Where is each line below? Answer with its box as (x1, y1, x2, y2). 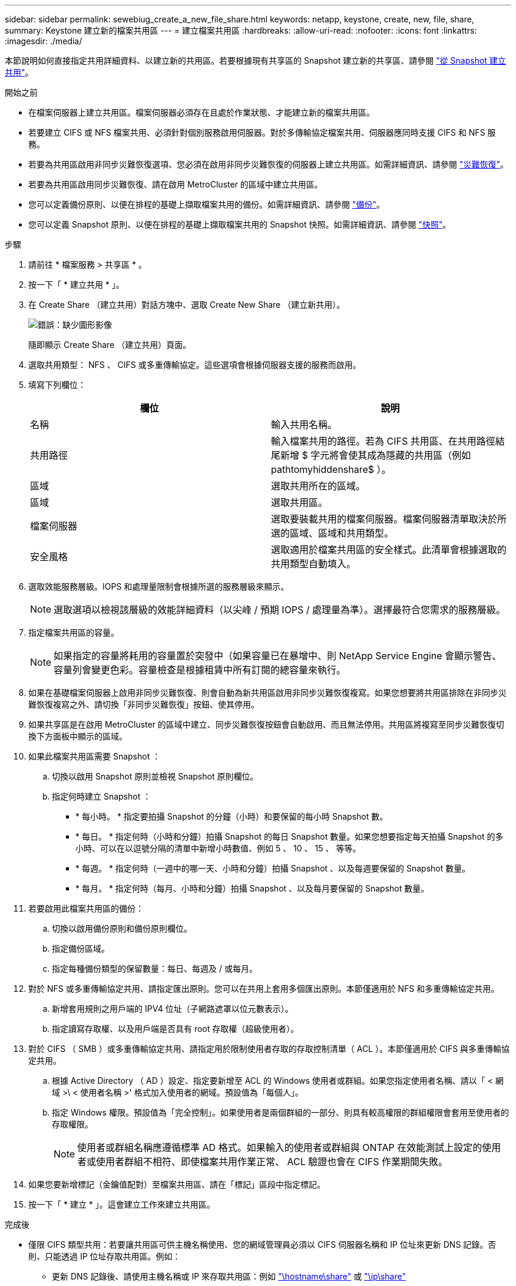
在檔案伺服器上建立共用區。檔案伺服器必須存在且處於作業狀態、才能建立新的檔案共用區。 (28, 107, 375, 117)
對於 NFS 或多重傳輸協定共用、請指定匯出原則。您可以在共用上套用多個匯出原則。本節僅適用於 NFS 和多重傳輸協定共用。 (28, 984, 500, 994)
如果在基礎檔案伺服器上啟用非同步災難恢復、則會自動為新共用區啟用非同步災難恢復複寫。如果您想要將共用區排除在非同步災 (28, 688, 507, 698)
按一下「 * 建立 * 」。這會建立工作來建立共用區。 (28, 1199, 215, 1209)
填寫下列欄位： (28, 380, 86, 390)
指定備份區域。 (52, 943, 110, 953)
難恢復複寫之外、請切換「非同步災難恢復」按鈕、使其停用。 (28, 699, 259, 709)
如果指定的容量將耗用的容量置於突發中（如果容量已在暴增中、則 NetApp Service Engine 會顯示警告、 (54, 650, 502, 662)
